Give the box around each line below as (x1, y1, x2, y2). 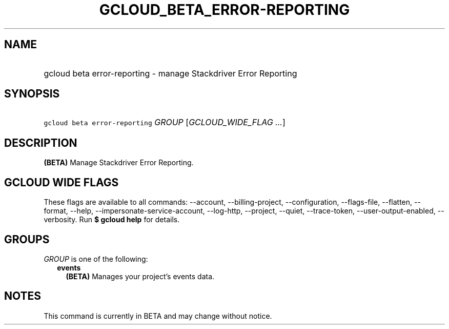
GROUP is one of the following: (44, 254, 148, 263)
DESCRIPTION (4, 136, 77, 149)
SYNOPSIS (4, 87, 60, 101)
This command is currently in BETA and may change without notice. (44, 311, 272, 320)
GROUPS (4, 233, 50, 246)
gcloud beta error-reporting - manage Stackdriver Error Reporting (44, 68, 297, 79)
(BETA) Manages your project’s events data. (66, 272, 215, 281)
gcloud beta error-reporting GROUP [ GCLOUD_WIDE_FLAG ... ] (44, 117, 285, 128)
